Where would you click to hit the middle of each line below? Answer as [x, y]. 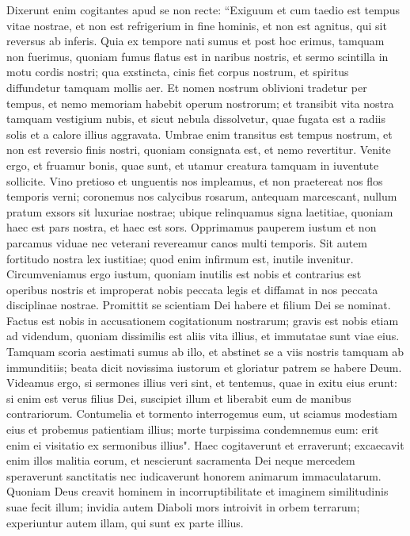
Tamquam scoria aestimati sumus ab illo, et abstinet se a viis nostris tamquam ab [205, 352]
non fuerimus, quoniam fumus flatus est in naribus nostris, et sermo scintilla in [197, 56]
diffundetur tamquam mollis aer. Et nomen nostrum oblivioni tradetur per [187, 87]
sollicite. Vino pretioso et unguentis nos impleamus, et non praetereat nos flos [195, 180]
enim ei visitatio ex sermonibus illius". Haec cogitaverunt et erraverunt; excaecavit [205, 444]
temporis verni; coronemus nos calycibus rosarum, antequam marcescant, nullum [202, 196]
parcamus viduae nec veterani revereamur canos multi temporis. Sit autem [187, 242]
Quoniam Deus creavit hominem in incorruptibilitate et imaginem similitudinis [197, 491]
